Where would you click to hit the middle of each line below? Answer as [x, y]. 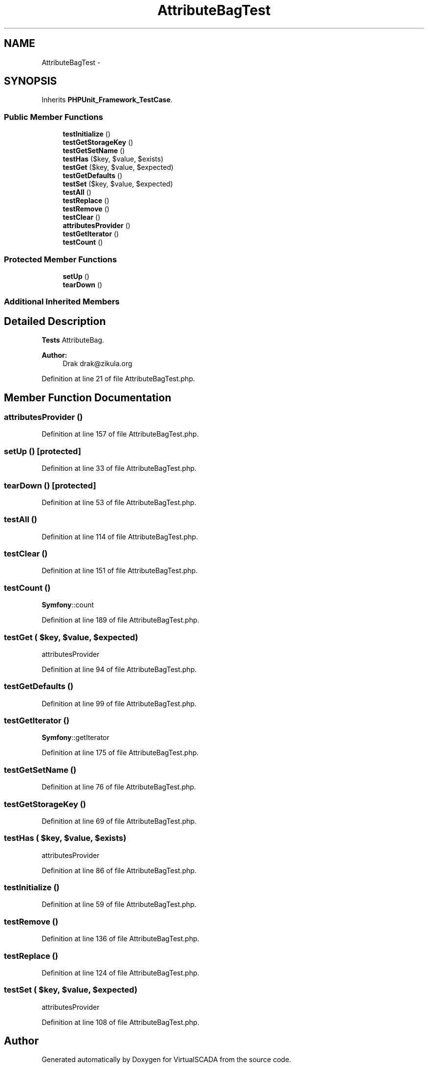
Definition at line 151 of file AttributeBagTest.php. [120, 571]
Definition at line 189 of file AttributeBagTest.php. [120, 620]
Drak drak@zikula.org [97, 364]
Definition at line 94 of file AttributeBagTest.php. [119, 669]
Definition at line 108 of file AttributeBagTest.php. [120, 1022]
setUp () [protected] [43, 451]
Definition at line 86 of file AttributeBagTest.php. [119, 870]
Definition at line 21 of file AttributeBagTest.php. [118, 379]
